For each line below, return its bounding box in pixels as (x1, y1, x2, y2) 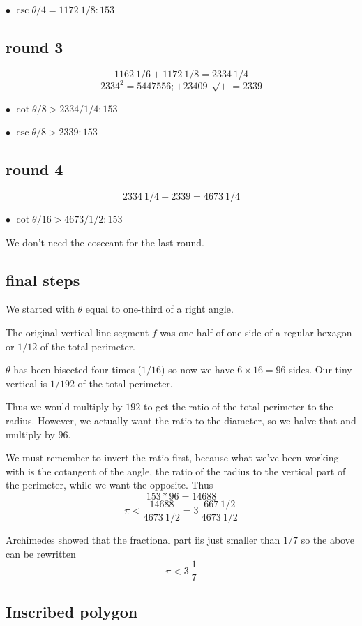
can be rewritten (6, 546, 76, 560)
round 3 (6, 36, 63, 57)
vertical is (6, 375, 47, 390)
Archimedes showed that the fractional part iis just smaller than (6, 532, 280, 547)
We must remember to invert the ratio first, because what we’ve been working (6, 450, 339, 465)
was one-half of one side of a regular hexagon (160, 325, 352, 340)
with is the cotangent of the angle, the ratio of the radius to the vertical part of (6, 463, 346, 478)
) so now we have (161, 362, 234, 377)
